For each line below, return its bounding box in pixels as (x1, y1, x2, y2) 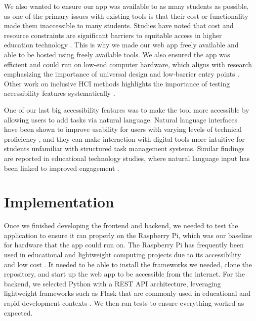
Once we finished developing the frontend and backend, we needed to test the (4, 220, 238, 231)
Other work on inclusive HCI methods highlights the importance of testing (4, 78, 230, 88)
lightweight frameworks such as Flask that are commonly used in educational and (4, 288, 251, 298)
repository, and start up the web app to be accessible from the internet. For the (4, 269, 245, 279)
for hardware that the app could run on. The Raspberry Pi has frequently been (4, 240, 244, 250)
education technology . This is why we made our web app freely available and (4, 40, 239, 50)
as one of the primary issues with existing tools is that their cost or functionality (4, 10, 249, 21)
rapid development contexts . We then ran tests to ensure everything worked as (4, 297, 244, 308)
